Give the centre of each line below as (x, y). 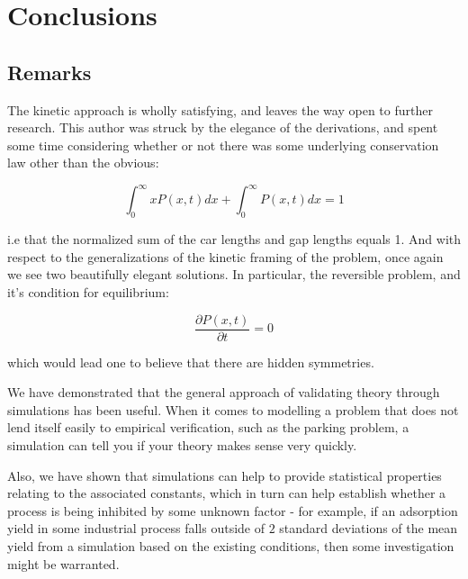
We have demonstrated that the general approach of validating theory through (224, 392)
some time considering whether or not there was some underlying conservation (223, 145)
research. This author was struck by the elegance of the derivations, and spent (223, 127)
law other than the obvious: (83, 163)
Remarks (49, 72)
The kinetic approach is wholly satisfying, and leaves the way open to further (220, 109)
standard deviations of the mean (369, 528)
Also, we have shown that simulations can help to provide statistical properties (225, 475)
